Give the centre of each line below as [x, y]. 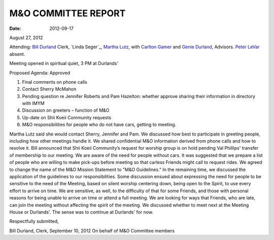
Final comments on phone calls [55, 82]
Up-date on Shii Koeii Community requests [67, 117]
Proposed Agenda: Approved [40, 73]
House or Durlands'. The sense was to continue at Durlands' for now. [81, 212]
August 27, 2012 [26, 38]
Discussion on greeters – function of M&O [66, 110]
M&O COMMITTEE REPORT [67, 13]
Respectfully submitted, [34, 221]
